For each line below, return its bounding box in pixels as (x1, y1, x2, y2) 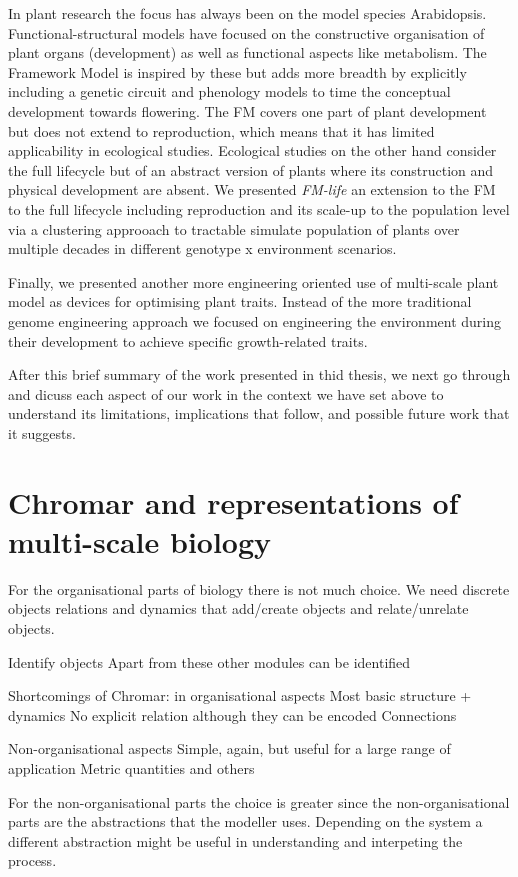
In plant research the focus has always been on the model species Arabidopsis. (8, 3, 487, 23)
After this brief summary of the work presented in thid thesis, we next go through (8, 364, 511, 385)
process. (8, 850, 57, 871)
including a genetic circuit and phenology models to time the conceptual (8, 81, 451, 102)
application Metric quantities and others (8, 757, 255, 778)
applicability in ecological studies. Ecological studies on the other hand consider (8, 140, 497, 161)
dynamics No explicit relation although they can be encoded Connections (8, 704, 457, 725)
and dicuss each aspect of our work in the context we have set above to (8, 383, 444, 404)
